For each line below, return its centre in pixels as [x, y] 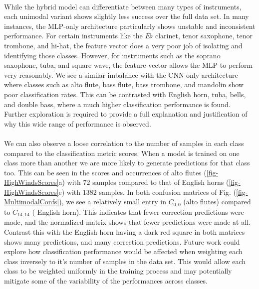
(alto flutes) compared [217, 202]
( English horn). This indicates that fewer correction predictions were [138, 212]
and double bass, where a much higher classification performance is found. [117, 104]
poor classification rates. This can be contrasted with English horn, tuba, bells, [125, 94]
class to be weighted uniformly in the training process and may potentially [118, 271]
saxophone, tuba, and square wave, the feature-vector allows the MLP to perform [129, 65]
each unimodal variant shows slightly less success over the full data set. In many [127, 16]
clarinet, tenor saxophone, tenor [204, 36]
